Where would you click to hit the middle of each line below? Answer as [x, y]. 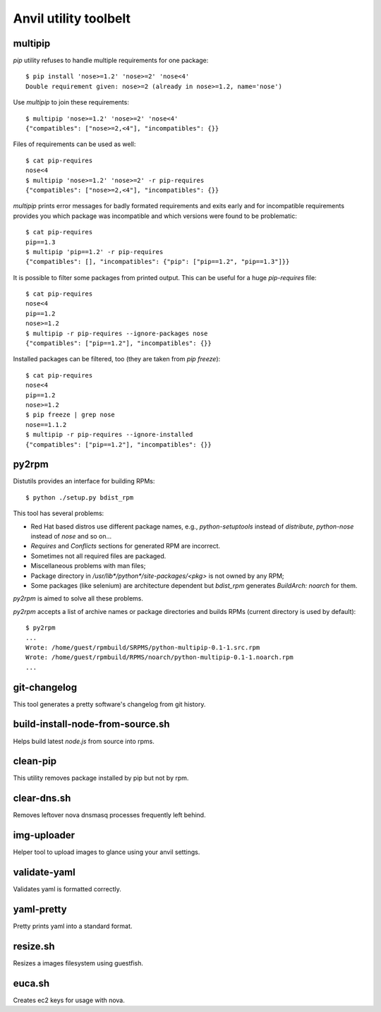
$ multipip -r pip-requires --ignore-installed [109, 435]
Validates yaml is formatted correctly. [67, 889]
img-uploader [44, 835]
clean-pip [35, 761]
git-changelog [45, 687]
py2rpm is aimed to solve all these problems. [78, 598]
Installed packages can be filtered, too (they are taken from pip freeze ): [117, 359]
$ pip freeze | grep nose [71, 415]
